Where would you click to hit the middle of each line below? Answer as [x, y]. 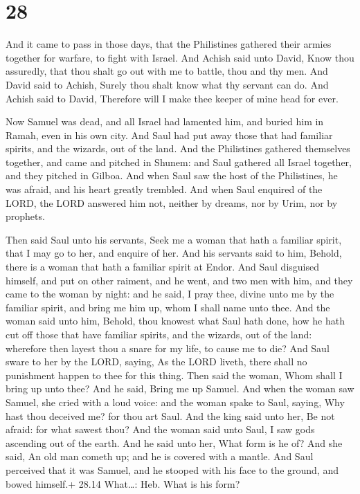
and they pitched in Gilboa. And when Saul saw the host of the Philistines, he [172, 175]
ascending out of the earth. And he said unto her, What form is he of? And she [174, 442]
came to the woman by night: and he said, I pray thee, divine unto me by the [170, 294]
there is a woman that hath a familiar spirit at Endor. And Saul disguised [162, 267]
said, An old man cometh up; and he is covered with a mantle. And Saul [160, 456]
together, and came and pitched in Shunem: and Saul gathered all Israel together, [179, 162]
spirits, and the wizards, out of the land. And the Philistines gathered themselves [178, 148]
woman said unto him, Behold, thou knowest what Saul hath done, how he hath [175, 321]
